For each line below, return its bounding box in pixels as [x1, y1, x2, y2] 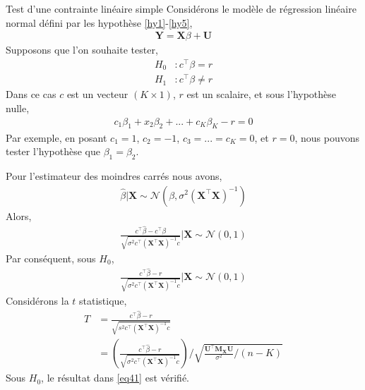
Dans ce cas [6, 87, 56, 102]
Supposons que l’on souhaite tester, [6, 42, 158, 57]
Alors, [6, 208, 32, 223]
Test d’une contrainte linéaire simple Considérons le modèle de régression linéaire [6, 1, 357, 16]
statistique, [79, 293, 127, 307]
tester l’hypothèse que [6, 144, 100, 159]
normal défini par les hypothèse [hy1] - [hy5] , [6, 15, 193, 30]
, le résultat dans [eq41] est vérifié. [41, 370, 190, 385]
